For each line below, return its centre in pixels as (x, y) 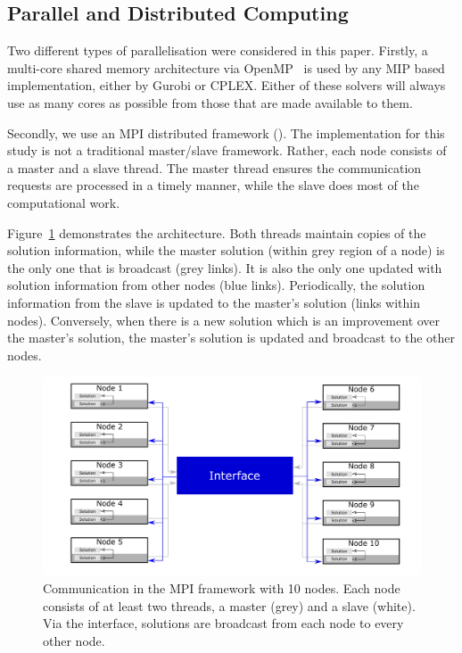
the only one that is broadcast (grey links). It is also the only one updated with (225, 267)
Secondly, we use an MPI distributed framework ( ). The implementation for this (226, 132)
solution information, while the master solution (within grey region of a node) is (226, 250)
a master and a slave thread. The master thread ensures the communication (214, 167)
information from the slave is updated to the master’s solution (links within (214, 302)
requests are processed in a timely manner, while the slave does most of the (213, 185)
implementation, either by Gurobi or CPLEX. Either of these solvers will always (227, 85)
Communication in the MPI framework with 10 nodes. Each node (222, 588)
